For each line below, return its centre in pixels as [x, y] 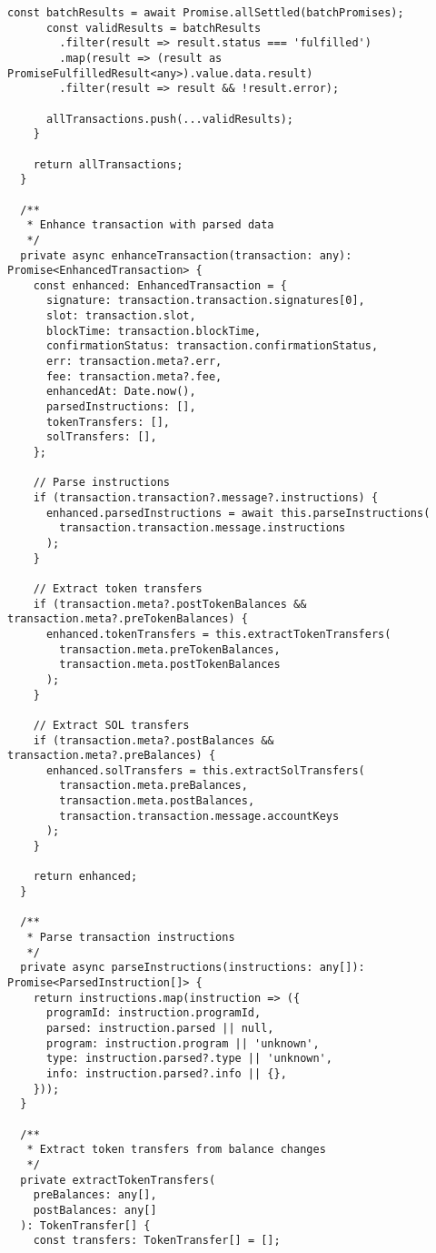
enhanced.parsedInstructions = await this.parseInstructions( [238, 513]
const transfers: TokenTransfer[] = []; [157, 1241]
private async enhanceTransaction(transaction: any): [186, 255]
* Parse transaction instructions [131, 938]
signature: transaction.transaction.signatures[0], [205, 301]
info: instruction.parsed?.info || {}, [166, 1073]
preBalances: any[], [95, 1195]
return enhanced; [85, 877]
